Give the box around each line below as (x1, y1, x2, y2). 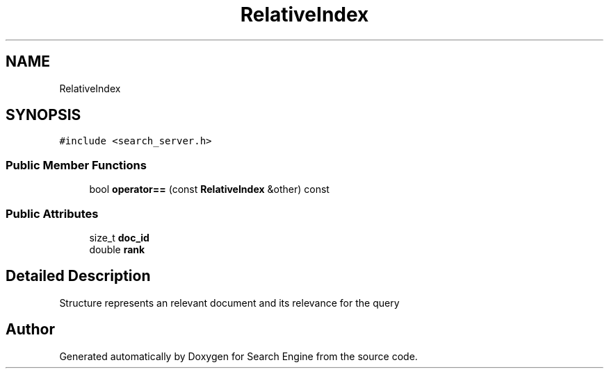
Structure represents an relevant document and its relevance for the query (59, 296, 400, 309)
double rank (89, 243, 145, 255)
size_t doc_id (89, 231, 149, 244)
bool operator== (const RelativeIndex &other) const (89, 183, 330, 196)
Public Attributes (6, 206, 99, 221)
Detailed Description (6, 267, 151, 285)
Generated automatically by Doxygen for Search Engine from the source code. (59, 350, 418, 362)
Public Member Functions (6, 158, 147, 172)
